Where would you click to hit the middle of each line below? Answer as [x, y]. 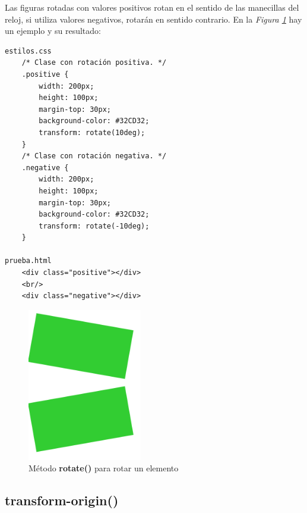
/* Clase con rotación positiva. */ [94, 63]
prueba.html [28, 261]
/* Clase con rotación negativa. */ [94, 156]
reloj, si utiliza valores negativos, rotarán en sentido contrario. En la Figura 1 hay [153, 19]
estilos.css [28, 51]
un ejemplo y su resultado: [53, 31]
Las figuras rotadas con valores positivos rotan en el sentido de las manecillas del [152, 7]
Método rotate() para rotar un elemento [104, 468]
